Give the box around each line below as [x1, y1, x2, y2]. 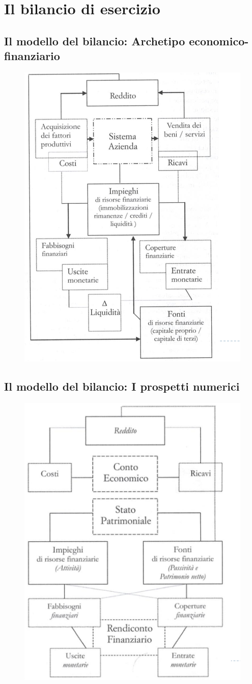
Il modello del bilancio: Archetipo [4, 33, 185, 48]
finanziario [4, 48, 60, 64]
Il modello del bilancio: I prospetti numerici [4, 378, 240, 394]
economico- [189, 33, 249, 48]
